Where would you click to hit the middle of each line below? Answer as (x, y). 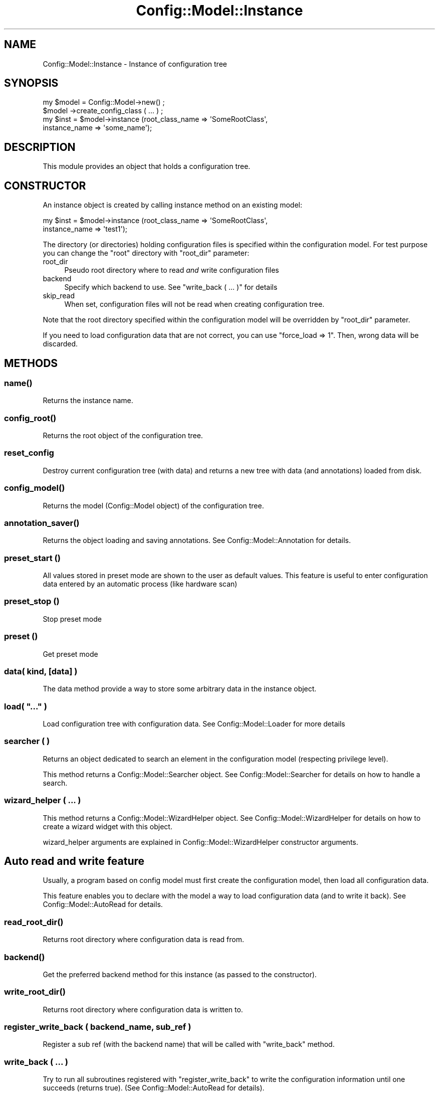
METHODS (31, 363)
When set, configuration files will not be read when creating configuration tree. (194, 304)
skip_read (59, 296)
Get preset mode (70, 654)
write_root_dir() (35, 992)
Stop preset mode (72, 619)
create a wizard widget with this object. (107, 826)
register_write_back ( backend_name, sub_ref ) (98, 1027)
